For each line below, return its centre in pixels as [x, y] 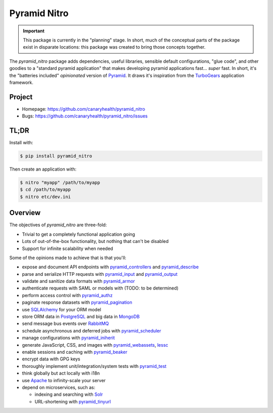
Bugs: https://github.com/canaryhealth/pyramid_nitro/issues [85, 116]
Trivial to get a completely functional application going [79, 234]
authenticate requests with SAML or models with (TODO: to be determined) [100, 288]
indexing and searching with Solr [69, 394]
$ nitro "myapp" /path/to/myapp [60, 183]
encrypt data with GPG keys [51, 359]
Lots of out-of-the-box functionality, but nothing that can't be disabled [95, 241]
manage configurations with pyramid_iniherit [69, 338]
